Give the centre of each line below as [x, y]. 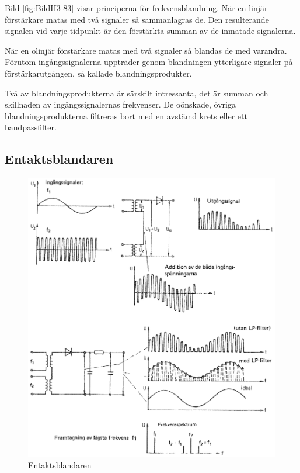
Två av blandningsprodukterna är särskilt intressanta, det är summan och [137, 93]
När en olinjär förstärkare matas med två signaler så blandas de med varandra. [146, 50]
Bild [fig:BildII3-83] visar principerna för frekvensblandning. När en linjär [136, 8]
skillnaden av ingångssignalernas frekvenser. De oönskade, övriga [120, 104]
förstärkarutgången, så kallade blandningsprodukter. [98, 73]
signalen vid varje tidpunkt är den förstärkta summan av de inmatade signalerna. [150, 31]
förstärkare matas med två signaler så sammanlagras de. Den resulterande [137, 19]
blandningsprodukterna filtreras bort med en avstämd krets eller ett [126, 115]
